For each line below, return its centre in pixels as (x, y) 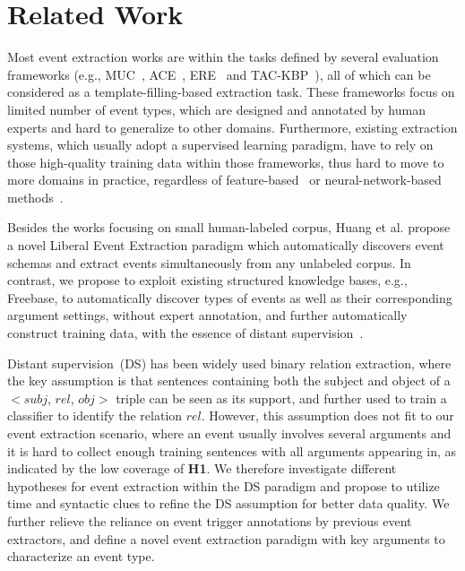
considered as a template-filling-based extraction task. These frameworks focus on (231, 92)
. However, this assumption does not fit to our (327, 415)
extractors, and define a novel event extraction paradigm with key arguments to (226, 538)
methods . (35, 197)
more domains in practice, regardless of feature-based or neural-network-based (224, 180)
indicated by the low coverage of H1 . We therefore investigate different (202, 468)
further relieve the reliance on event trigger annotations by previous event (210, 520)
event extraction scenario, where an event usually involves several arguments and (229, 433)
